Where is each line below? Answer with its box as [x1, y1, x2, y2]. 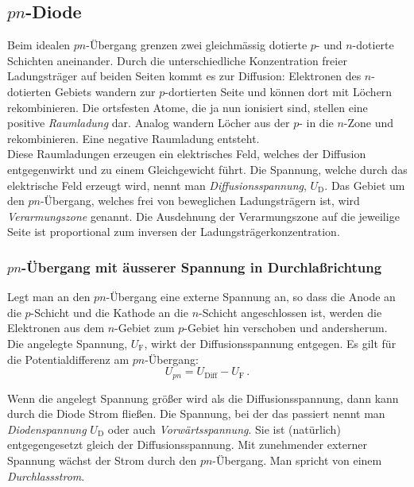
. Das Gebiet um [324, 176, 405, 193]
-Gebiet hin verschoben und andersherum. [184, 319, 388, 336]
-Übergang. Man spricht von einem [212, 451, 382, 468]
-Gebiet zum [114, 319, 175, 336]
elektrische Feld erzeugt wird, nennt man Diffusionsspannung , [7, 176, 307, 193]
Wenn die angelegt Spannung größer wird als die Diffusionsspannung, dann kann [7, 389, 399, 406]
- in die [299, 114, 334, 131]
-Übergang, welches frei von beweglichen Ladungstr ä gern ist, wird [40, 192, 360, 209]
